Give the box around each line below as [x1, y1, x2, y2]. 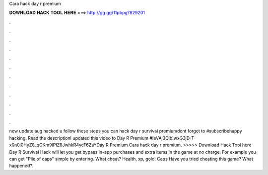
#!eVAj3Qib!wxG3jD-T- [149, 135, 196, 141]
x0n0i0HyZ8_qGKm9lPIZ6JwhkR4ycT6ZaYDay [9, 142, 105, 148]
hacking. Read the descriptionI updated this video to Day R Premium [9, 135, 149, 141]
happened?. [9, 163, 34, 169]
